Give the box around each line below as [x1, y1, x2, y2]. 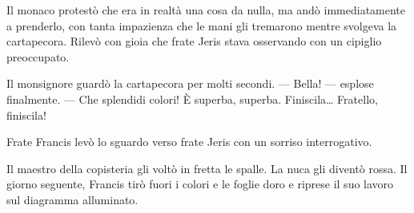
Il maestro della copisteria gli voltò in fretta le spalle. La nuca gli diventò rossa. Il [6, 160, 408, 176]
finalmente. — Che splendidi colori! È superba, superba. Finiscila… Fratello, [6, 90, 378, 107]
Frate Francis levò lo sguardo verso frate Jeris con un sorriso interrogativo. [6, 133, 372, 150]
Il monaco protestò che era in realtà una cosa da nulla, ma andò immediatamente [6, 2, 406, 18]
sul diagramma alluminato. [6, 191, 139, 207]
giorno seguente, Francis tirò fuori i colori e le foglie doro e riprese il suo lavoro [6, 176, 394, 192]
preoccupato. [6, 48, 70, 65]
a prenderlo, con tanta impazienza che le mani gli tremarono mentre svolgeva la [6, 17, 397, 34]
